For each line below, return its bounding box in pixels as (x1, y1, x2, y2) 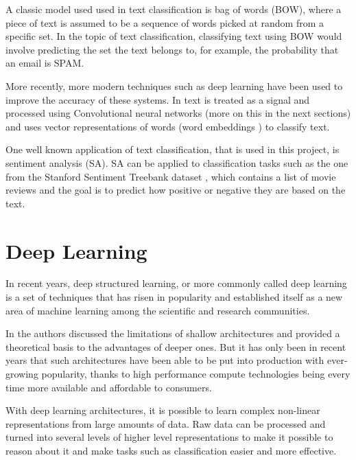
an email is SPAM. (5, 56, 84, 70)
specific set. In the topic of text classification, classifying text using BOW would (5, 29, 342, 43)
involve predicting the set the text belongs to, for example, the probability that (5, 42, 339, 56)
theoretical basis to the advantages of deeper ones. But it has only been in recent (5, 339, 346, 354)
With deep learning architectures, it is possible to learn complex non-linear (5, 403, 320, 417)
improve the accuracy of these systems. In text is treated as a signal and (5, 92, 310, 106)
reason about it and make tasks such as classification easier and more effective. (5, 443, 337, 457)
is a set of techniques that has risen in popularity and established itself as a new (5, 290, 343, 304)
